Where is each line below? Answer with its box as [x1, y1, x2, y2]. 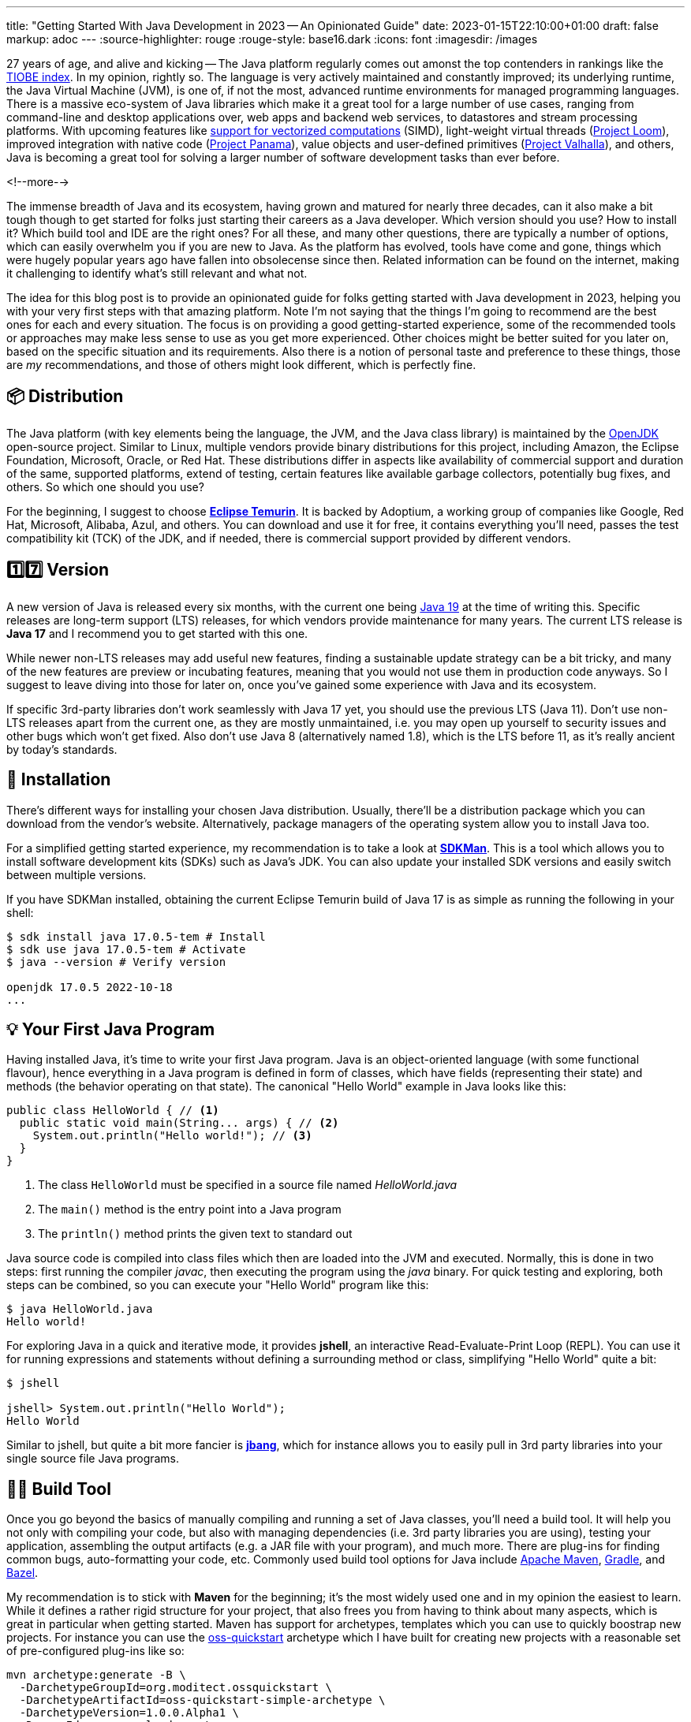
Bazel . [6, 1566, 39, 1580]
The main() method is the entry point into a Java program [38, 1202, 342, 1217]
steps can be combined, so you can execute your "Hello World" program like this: [6, 1278, 429, 1292]
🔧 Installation [6, 770, 111, 790]
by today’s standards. [6, 742, 118, 756]
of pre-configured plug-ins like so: [6, 1644, 185, 1658]
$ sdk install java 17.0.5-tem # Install [6, 930, 266, 943]
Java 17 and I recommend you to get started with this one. [6, 626, 308, 640]
